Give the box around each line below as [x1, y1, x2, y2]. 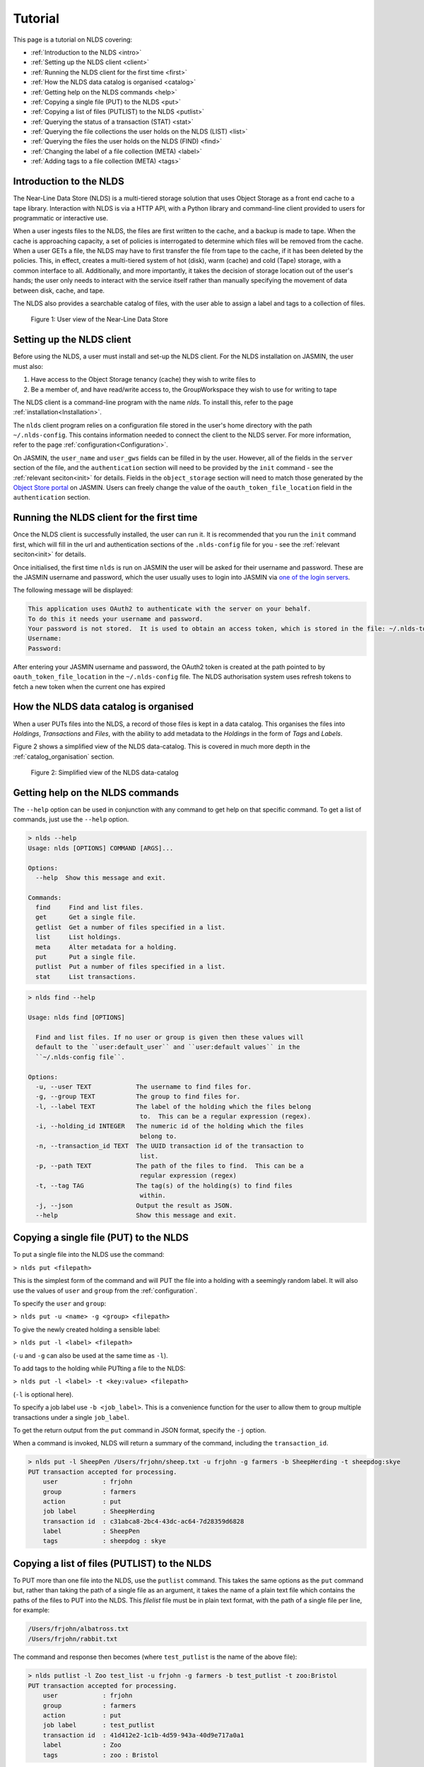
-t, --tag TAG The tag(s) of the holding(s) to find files [35, 1181, 293, 1190]
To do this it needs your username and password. [28, 615, 204, 623]
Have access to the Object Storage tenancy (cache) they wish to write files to [30, 375, 256, 384]
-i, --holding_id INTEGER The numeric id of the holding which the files [35, 1122, 304, 1130]
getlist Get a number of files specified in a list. [35, 923, 226, 931]
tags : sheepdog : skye [42, 1537, 166, 1545]
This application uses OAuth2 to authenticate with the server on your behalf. [28, 605, 312, 613]
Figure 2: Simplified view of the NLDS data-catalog [30, 768, 179, 777]
